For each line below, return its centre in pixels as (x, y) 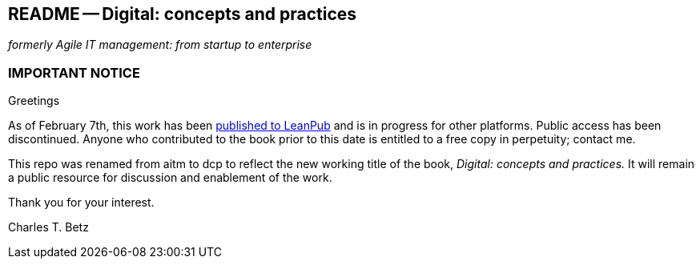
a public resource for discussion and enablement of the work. (170, 178)
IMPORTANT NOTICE (74, 72)
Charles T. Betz (48, 227)
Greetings (34, 101)
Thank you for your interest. (81, 203)
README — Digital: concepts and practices (183, 14)
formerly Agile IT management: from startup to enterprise (160, 45)
